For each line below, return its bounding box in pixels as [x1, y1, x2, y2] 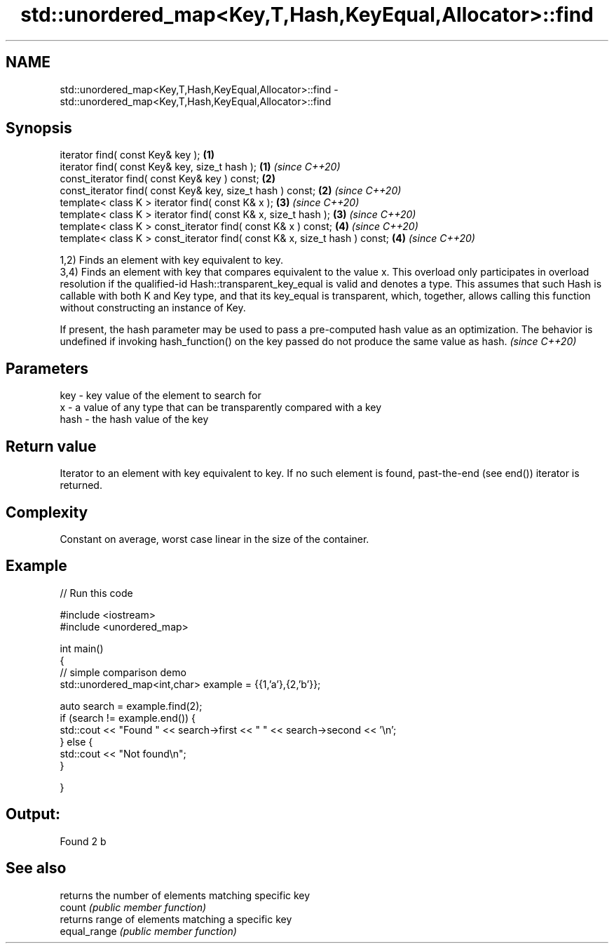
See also [6, 859, 67, 877]
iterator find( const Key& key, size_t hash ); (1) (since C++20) [60, 161, 341, 173]
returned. [60, 479, 102, 492]
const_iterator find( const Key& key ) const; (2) [60, 173, 275, 185]
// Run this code [60, 586, 133, 599]
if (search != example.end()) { [60, 711, 196, 724]
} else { [60, 735, 93, 748]
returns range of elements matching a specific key [60, 913, 292, 925]
